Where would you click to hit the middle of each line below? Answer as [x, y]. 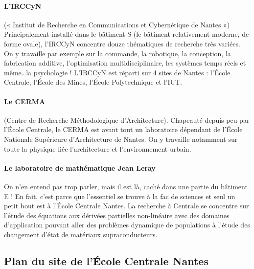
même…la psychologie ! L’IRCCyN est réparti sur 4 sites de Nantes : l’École [117, 72]
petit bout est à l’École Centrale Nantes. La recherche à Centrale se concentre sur [127, 206]
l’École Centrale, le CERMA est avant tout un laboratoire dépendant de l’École [123, 129]
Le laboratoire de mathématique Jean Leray [80, 168]
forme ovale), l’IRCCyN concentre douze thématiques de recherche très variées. [122, 43]
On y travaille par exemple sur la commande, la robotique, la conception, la [117, 53]
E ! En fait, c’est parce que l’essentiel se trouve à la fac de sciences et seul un [120, 196]
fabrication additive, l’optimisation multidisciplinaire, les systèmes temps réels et [125, 63]
